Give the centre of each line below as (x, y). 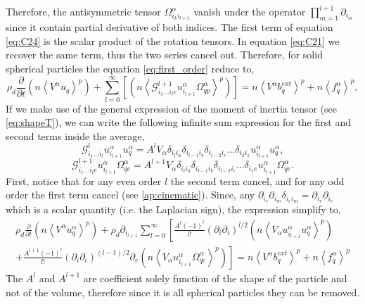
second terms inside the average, (75, 135)
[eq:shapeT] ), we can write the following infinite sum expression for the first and (178, 122)
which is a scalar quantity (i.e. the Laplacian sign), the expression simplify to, (173, 209)
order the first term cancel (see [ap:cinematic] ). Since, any (130, 195)
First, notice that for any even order (84, 180)
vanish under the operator (250, 11)
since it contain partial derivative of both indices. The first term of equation (169, 27)
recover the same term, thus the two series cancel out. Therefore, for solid (164, 55)
